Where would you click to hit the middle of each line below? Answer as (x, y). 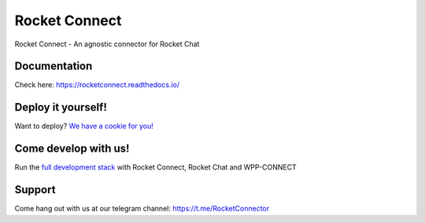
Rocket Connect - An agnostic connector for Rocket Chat (107, 44)
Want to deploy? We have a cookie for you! (84, 126)
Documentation (54, 66)
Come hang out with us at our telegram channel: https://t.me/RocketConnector (142, 209)
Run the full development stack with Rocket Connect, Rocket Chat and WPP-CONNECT (155, 167)
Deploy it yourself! (61, 107)
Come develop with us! (72, 149)
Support (35, 190)
